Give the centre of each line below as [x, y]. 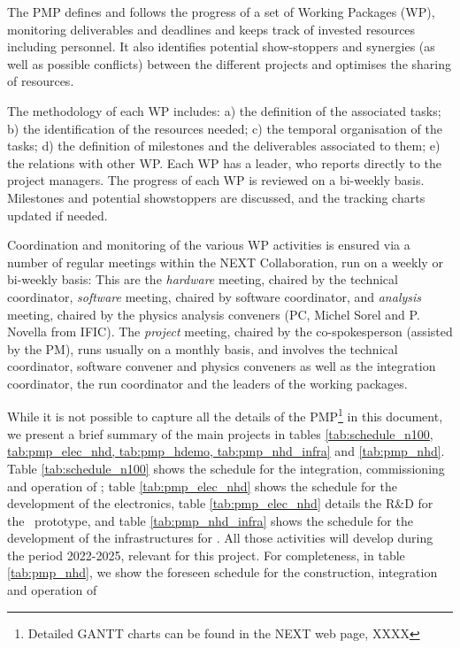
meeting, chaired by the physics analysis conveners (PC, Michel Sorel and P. [214, 314]
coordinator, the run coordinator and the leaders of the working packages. [207, 383]
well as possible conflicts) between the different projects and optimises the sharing [229, 63]
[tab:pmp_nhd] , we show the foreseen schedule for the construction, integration [222, 572]
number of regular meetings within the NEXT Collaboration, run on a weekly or [225, 262]
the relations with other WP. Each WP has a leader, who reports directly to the [225, 162]
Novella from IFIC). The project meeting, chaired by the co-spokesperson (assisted [230, 332]
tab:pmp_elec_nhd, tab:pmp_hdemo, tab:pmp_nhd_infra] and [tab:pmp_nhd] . [226, 451]
